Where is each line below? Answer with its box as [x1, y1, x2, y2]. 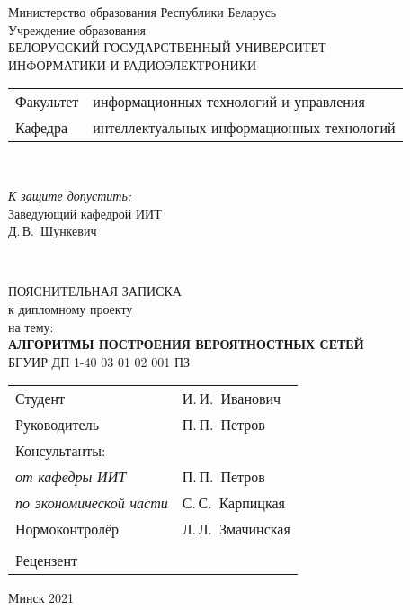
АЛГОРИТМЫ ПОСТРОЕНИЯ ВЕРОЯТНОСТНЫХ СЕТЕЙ [8, 335, 364, 354]
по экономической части [15, 492, 168, 514]
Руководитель [15, 414, 99, 435]
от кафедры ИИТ [15, 466, 127, 488]
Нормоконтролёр [15, 518, 120, 540]
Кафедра [15, 117, 68, 139]
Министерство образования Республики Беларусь [8, 3, 277, 21]
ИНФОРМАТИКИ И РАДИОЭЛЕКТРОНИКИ [8, 55, 257, 74]
